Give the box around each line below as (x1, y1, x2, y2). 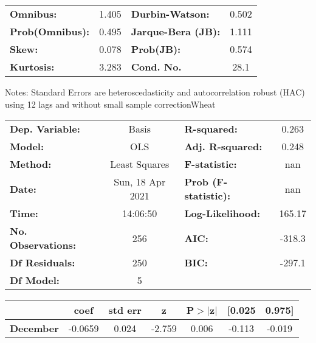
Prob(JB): (131, 42, 181, 56)
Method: (10, 157, 52, 171)
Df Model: (10, 273, 60, 288)
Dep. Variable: (10, 122, 80, 136)
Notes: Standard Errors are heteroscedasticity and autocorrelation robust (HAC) (5, 86, 305, 98)
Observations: (10, 238, 77, 252)
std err (108, 303, 142, 317)
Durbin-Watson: (131, 7, 210, 21)
